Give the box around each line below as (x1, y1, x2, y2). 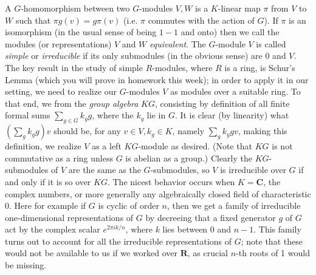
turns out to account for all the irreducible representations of (5, 234, 232, 247)
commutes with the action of (148, 13, 255, 26)
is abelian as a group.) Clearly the (125, 151, 253, 164)
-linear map (218, 2, 261, 14)
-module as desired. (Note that (138, 140, 253, 152)
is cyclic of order (98, 199, 159, 212)
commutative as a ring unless (5, 151, 113, 164)
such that (15, 13, 51, 26)
